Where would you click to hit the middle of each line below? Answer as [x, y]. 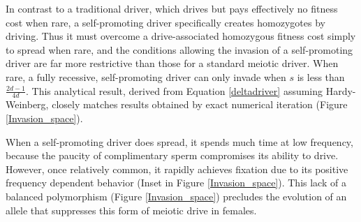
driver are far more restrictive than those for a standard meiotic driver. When [172, 63]
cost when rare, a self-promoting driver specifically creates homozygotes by [165, 22]
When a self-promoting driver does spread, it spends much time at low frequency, [179, 141]
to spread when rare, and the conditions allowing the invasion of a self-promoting [179, 49]
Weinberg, [27, 104]
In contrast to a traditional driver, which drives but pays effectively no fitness [172, 8]
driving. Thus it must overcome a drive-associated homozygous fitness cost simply [181, 36]
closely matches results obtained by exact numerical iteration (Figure [200, 104]
